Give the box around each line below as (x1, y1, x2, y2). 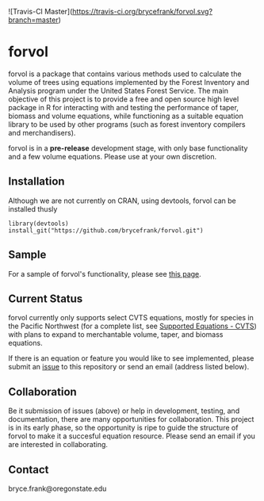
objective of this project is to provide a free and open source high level (8, 94, 239, 104)
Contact (8, 463, 49, 476)
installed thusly (8, 204, 58, 213)
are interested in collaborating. (8, 440, 109, 449)
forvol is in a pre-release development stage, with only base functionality (8, 143, 248, 153)
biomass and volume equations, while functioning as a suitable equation (8, 111, 244, 120)
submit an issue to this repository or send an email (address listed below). (8, 362, 250, 372)
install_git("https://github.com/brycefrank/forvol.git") (8, 226, 204, 235)
